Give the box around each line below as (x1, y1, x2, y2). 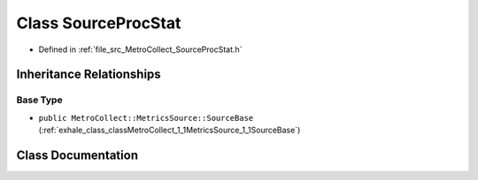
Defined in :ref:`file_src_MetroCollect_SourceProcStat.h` (38, 44, 243, 55)
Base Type (16, 94, 63, 106)
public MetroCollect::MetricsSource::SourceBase (38, 113, 254, 123)
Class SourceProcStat (16, 13, 181, 33)
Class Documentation (16, 147, 139, 162)
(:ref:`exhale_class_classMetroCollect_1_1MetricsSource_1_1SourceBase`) (38, 124, 301, 136)
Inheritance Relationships (16, 67, 161, 82)
